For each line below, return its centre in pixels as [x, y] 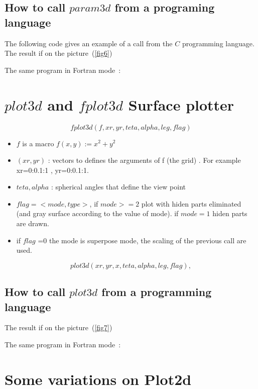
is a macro [38, 143]
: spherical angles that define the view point [118, 187]
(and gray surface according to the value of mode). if [97, 213]
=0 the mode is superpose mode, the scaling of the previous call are [142, 240]
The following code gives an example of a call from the [89, 43]
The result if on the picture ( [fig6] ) [58, 53]
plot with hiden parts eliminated [191, 203]
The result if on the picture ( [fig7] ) [58, 327]
